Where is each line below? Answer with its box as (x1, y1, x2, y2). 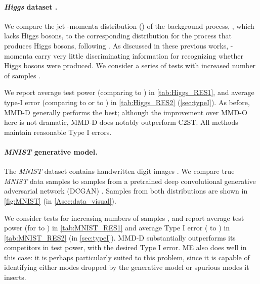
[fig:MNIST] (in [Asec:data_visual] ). (4, 195, 116, 206)
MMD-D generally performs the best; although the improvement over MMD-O (4, 107, 247, 117)
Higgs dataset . (4, 1, 58, 12)
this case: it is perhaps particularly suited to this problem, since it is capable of (4, 252, 250, 262)
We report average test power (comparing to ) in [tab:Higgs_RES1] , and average (4, 87, 254, 98)
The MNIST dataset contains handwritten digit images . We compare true (4, 166, 235, 176)
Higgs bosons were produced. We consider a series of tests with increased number (4, 60, 256, 71)
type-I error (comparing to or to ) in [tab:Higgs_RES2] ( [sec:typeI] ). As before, (4, 97, 250, 107)
